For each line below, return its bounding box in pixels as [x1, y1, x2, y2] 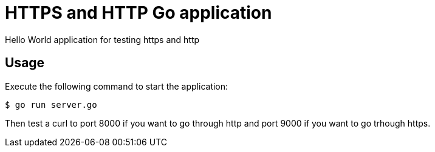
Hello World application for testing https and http [5, 34, 200, 45]
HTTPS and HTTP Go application [5, 2, 272, 23]
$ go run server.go [5, 99, 97, 110]
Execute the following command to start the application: [5, 81, 228, 91]
